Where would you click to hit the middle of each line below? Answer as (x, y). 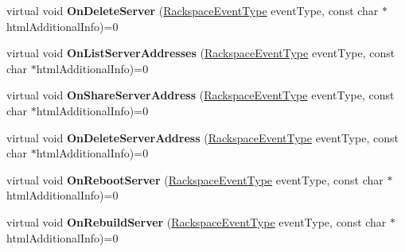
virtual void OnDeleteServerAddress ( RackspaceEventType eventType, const (202, 137)
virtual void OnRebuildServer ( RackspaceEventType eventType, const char (197, 221)
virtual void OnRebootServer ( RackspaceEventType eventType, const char (195, 179)
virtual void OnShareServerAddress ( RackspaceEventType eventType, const (201, 95)
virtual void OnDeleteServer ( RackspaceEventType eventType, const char (193, 10)
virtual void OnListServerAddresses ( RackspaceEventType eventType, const (201, 53)
